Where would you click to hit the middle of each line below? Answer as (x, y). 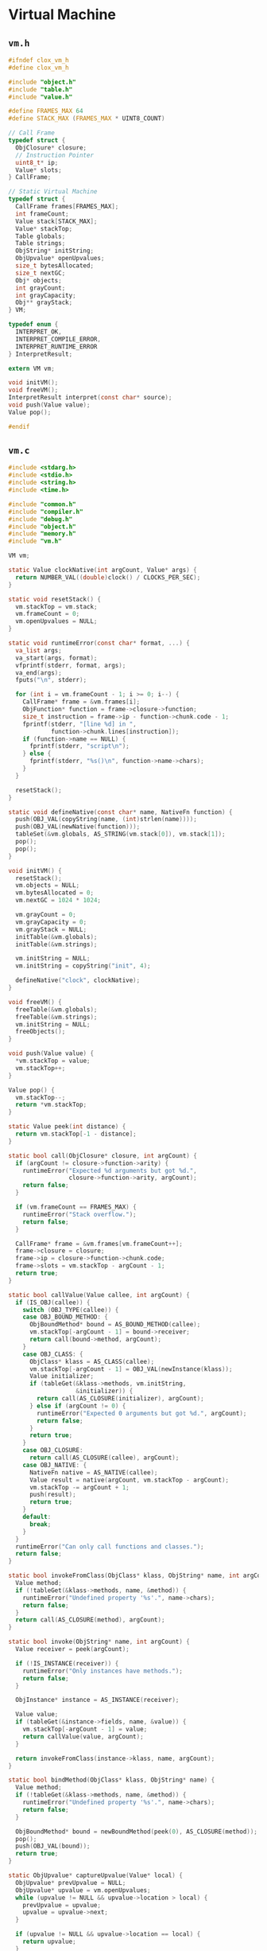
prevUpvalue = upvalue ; (62, 1905)
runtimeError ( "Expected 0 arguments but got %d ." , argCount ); (142, 1413)
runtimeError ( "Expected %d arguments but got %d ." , (110, 1170)
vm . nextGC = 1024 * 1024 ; (58, 901)
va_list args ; (39, 650)
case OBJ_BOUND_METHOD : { (66, 1317)
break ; (40, 1524)
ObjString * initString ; (54, 251)
